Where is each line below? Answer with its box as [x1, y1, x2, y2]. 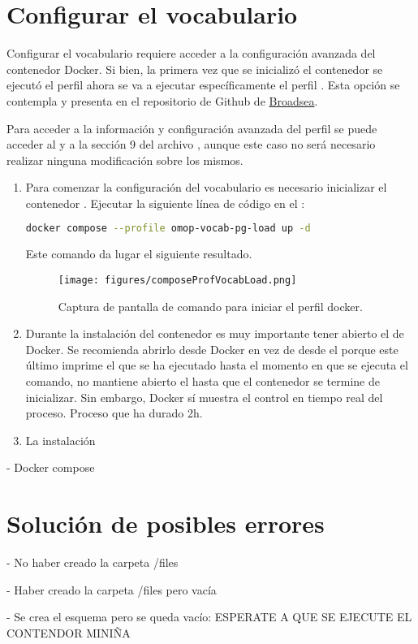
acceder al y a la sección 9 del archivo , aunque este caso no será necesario [6, 136, 376, 153]
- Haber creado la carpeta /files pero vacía [6, 581, 217, 598]
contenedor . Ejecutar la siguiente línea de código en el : [25, 194, 305, 211]
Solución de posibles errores [6, 507, 325, 540]
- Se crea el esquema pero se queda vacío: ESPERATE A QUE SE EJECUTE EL [6, 608, 412, 625]
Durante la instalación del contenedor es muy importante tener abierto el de [25, 325, 404, 342]
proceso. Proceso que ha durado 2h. [25, 404, 203, 421]
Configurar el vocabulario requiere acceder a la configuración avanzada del [6, 45, 376, 62]
